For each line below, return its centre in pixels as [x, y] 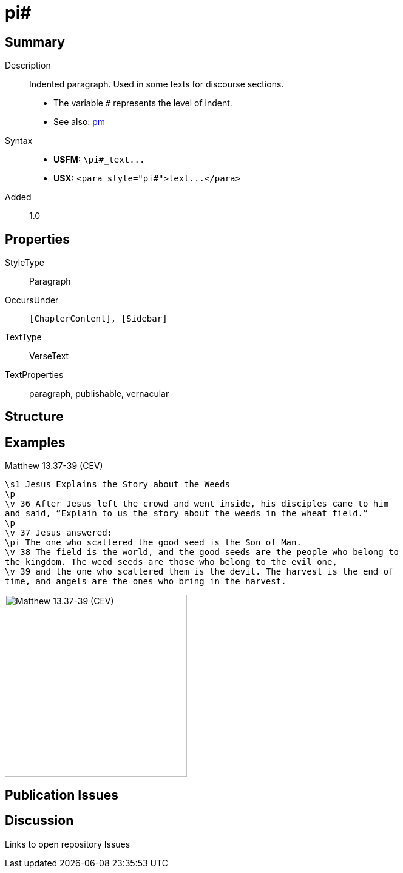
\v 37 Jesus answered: [59, 533]
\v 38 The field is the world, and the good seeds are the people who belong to [202, 552]
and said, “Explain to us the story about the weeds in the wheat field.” [187, 514]
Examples [35, 442]
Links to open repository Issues [68, 844]
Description [28, 66]
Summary [35, 42]
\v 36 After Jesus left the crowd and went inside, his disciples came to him [197, 504]
